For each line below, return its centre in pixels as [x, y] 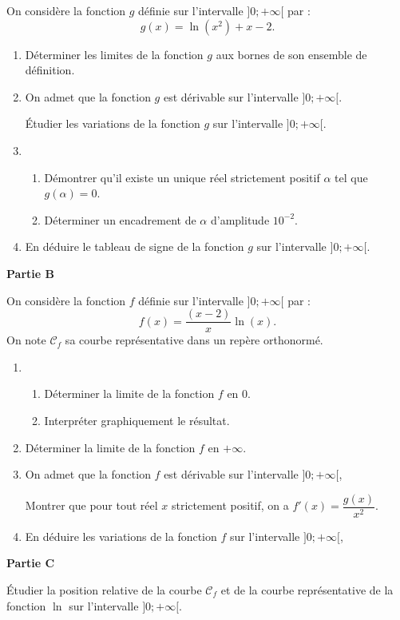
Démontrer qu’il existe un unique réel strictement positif [182, 177]
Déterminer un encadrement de [120, 219]
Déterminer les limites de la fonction [114, 54]
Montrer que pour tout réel [91, 505]
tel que [351, 177]
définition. [50, 70]
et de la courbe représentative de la [307, 590]
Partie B [30, 273]
